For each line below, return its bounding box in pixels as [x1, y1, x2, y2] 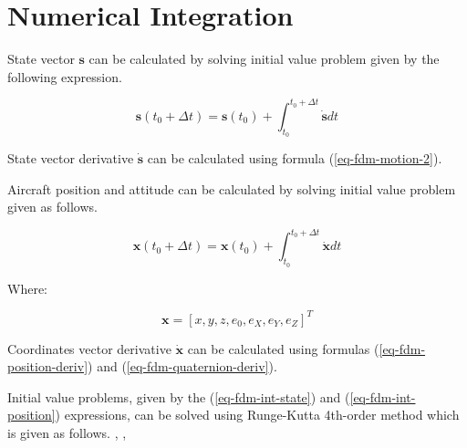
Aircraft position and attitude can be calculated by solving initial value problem [7, 179, 456, 198]
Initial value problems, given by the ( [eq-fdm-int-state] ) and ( [7, 387, 350, 406]
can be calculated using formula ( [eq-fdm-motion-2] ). [147, 149, 442, 168]
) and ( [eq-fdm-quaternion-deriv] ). [88, 357, 277, 376]
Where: [7, 278, 47, 297]
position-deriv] [7, 357, 88, 376]
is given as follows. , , [7, 422, 127, 442]
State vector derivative [7, 149, 134, 168]
